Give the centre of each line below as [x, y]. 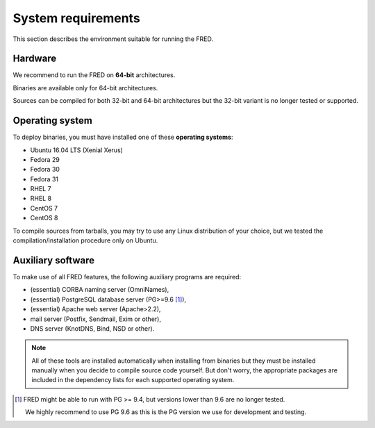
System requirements [76, 18]
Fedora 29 [45, 159]
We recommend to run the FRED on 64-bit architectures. [94, 75]
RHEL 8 [41, 199]
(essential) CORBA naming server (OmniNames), [100, 290]
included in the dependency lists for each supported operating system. [133, 380]
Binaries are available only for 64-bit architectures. [85, 88]
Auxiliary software [54, 260]
